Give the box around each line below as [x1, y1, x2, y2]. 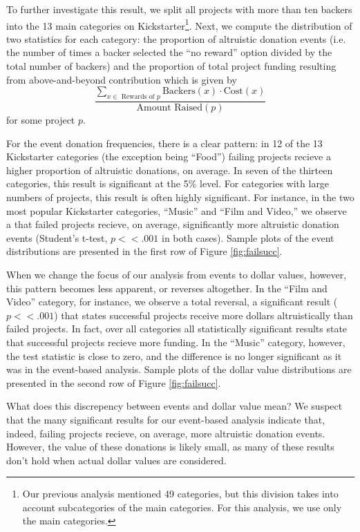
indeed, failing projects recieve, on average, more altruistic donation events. [6, 426, 325, 440]
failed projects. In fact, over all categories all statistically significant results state [6, 321, 348, 336]
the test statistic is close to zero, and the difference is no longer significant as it [6, 348, 342, 363]
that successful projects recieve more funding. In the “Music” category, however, [6, 334, 345, 349]
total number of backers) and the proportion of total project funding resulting [6, 59, 337, 73]
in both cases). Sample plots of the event [162, 230, 334, 245]
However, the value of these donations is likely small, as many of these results [6, 439, 334, 454]
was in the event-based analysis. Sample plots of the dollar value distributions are [6, 362, 352, 377]
